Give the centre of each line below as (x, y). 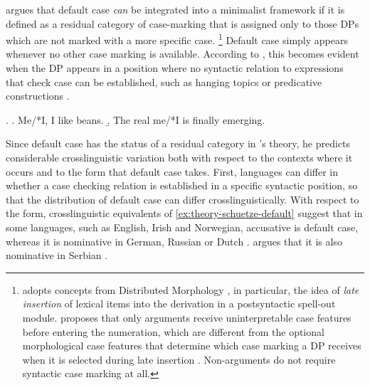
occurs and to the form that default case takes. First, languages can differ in (172, 171)
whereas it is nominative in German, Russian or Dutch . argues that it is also (174, 241)
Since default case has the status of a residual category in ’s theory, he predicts (178, 143)
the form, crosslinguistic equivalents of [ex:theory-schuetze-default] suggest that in (184, 213)
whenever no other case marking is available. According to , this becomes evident (183, 54)
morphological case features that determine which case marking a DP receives (192, 346)
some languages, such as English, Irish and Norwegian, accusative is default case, (182, 227)
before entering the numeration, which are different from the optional (173, 331)
